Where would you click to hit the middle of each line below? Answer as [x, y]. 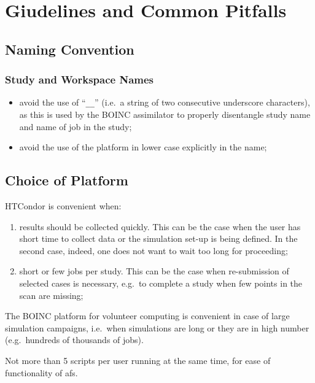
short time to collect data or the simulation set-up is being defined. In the [158, 238]
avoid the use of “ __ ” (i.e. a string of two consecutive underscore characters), [165, 102]
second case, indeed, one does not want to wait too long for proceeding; [154, 250]
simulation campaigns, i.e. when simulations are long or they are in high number [157, 327]
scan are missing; [51, 295]
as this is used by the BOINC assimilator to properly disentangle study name [165, 114]
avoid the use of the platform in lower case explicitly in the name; [143, 147]
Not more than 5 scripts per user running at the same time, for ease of [138, 360]
